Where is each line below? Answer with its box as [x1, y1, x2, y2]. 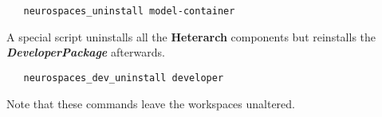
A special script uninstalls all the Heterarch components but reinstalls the [6, 28, 376, 45]
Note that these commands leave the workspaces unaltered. [6, 95, 295, 111]
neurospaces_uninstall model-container [23, 6, 235, 17]
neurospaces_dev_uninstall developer [23, 72, 224, 84]
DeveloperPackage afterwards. [6, 44, 165, 60]
